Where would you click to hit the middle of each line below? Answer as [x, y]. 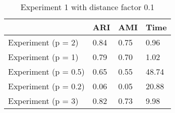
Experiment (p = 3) [43, 101]
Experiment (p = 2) [43, 42]
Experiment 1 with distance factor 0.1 [87, 7]
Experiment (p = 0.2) [46, 86]
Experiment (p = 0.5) [46, 71]
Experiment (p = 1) [43, 57]
